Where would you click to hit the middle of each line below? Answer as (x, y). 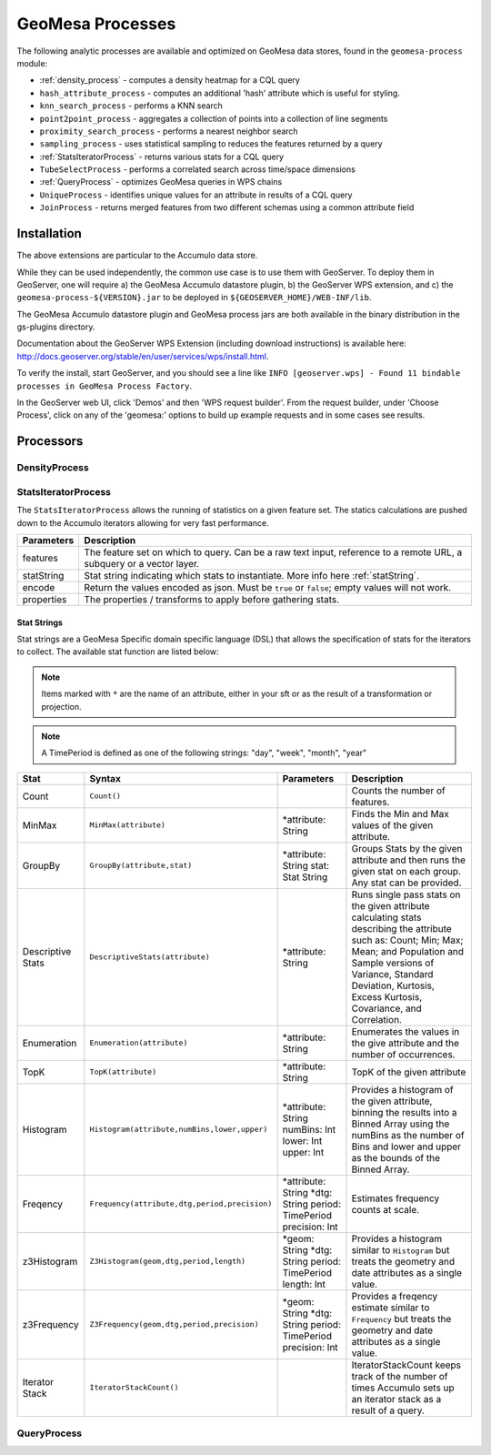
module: (32, 63)
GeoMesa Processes (96, 24)
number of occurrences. (403, 1054)
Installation (49, 233)
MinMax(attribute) (127, 825)
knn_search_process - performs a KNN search (131, 106)
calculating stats (386, 917)
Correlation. (376, 1019)
